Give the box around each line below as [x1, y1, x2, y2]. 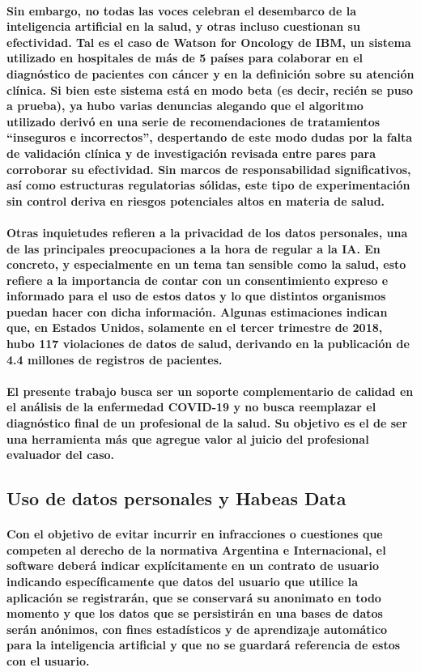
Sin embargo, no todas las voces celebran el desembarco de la [6, 2, 357, 19]
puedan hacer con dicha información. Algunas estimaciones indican [6, 303, 388, 320]
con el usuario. [6, 652, 90, 669]
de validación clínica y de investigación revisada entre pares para [6, 144, 376, 161]
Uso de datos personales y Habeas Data [6, 486, 347, 511]
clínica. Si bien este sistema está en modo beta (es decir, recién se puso [6, 81, 414, 98]
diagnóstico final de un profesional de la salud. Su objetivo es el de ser [6, 415, 408, 432]
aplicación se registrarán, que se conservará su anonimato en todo [6, 589, 381, 606]
